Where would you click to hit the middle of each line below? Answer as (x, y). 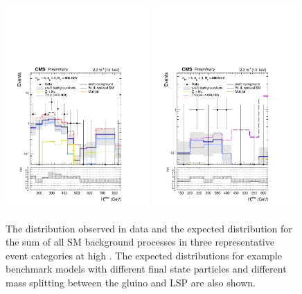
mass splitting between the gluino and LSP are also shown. (131, 282)
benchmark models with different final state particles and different (146, 269)
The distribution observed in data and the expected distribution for (149, 228)
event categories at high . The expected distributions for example (144, 255)
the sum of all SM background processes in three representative (140, 242)
